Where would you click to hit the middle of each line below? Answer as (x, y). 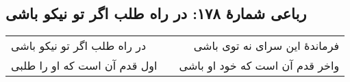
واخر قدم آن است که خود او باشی (259, 66)
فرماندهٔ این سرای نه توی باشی (266, 46)
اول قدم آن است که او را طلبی (84, 66)
